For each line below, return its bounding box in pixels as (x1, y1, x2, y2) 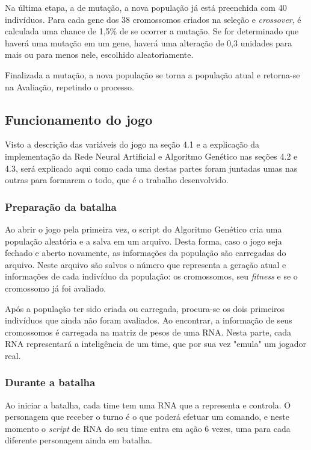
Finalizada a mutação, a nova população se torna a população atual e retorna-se (5, 68, 300, 81)
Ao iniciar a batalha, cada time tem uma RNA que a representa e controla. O (5, 398, 291, 411)
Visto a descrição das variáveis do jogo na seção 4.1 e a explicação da (5, 138, 260, 151)
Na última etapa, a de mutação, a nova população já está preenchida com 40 (5, 1, 287, 13)
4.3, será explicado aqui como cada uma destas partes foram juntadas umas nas (5, 161, 298, 174)
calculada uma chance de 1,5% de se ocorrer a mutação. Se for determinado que (5, 25, 299, 37)
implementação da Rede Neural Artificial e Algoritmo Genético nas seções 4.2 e (5, 149, 298, 162)
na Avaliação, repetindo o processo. (5, 80, 134, 93)
